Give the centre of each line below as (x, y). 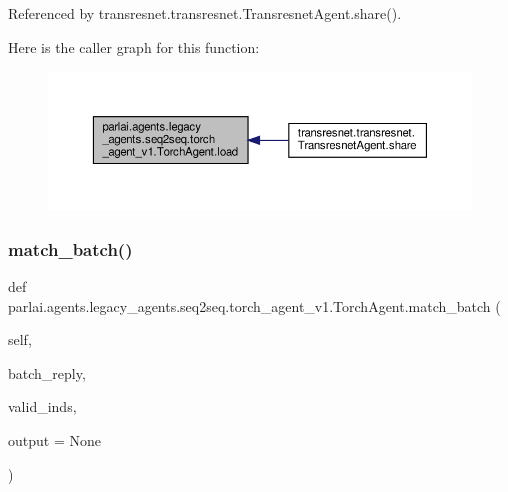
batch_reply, (47, 372)
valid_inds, (42, 406)
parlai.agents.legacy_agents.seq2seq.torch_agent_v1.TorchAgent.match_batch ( (254, 305)
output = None (54, 439)
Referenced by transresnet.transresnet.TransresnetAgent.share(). (205, 13)
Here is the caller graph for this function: (134, 46)
